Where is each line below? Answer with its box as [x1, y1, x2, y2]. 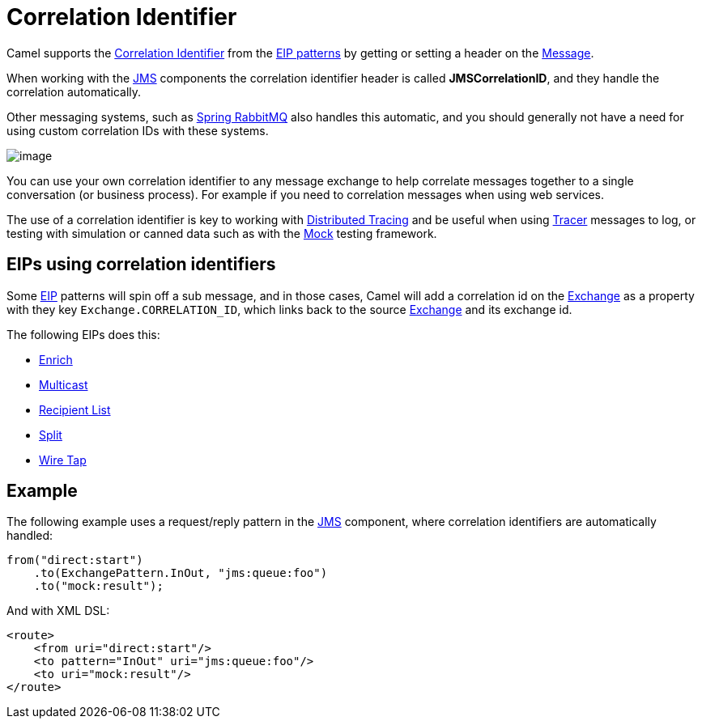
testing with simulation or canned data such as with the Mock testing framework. [6, 226, 437, 240]
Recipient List [39, 402, 111, 417]
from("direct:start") [6, 553, 143, 567]
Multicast [39, 377, 88, 392]
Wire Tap [39, 452, 87, 467]
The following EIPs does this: [6, 327, 160, 341]
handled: [6, 528, 53, 543]
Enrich [39, 352, 73, 367]
